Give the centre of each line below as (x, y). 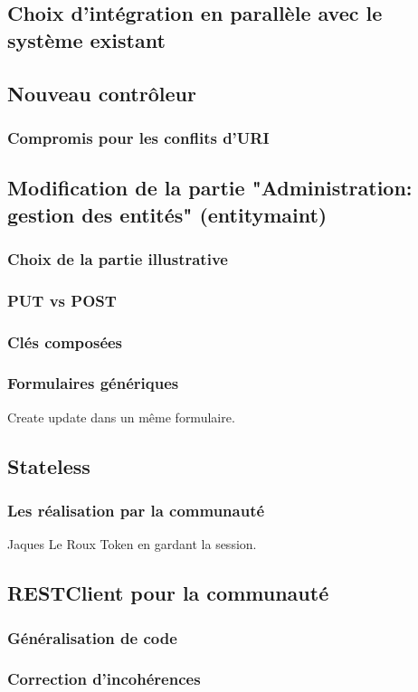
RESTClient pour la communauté (168, 593)
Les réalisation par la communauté (136, 511)
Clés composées (65, 341)
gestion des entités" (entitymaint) (167, 214)
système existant (86, 39)
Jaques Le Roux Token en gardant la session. (132, 544)
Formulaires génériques (93, 383)
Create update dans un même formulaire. (121, 417)
